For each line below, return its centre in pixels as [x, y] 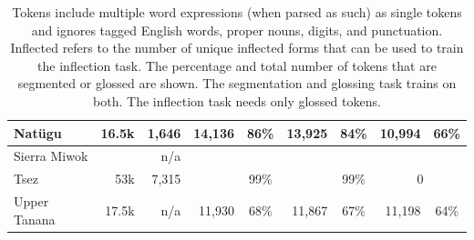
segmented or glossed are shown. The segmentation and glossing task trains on [237, 83]
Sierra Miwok [51, 156]
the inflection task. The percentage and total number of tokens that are [237, 65]
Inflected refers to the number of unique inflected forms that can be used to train [237, 48]
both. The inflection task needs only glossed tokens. [237, 100]
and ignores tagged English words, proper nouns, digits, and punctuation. [237, 30]
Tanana [35, 219]
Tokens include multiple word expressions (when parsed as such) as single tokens [237, 12]
